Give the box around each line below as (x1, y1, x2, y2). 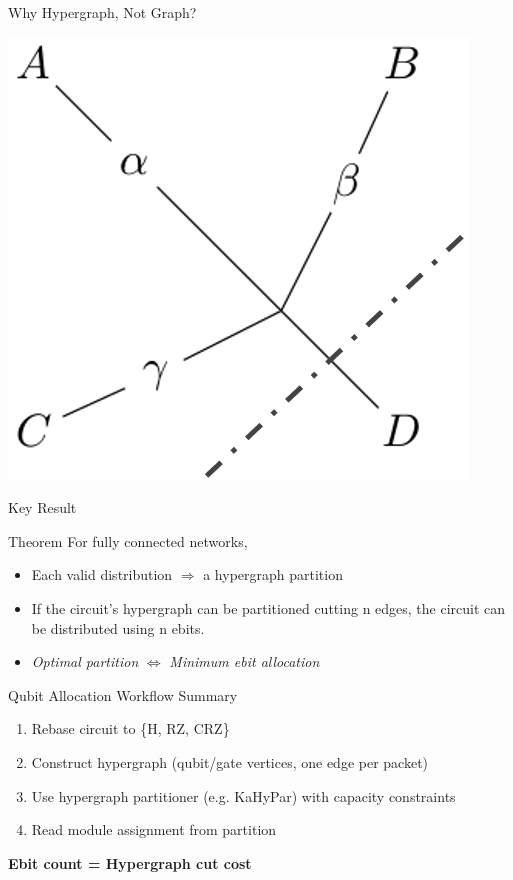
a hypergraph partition (203, 564, 343, 585)
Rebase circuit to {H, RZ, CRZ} (31, 718, 230, 739)
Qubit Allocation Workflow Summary (8, 684, 238, 705)
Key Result (8, 497, 77, 518)
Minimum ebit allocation (169, 651, 320, 672)
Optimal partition (31, 651, 139, 672)
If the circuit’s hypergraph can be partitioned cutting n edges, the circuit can (31, 597, 506, 618)
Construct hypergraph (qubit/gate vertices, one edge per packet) (31, 751, 429, 772)
